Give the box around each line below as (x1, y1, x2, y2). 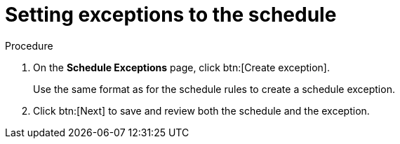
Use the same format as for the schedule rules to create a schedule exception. (33, 82, 395, 95)
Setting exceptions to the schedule (5, 3, 337, 27)
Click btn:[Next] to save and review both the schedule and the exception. (33, 104, 370, 117)
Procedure (5, 39, 53, 52)
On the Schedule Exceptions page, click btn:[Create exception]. (33, 61, 330, 73)
